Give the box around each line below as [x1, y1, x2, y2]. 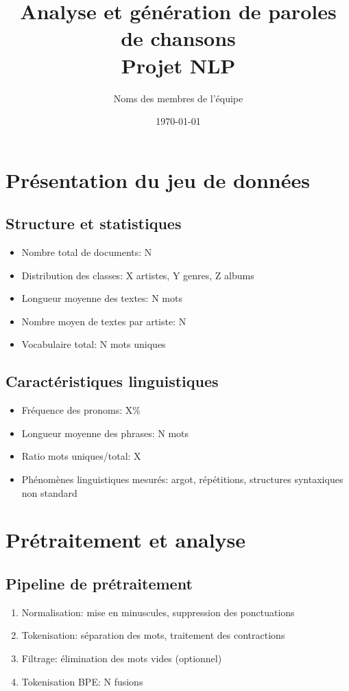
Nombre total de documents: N [21, 245, 152, 259]
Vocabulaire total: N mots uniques [21, 337, 166, 351]
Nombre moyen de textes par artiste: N [21, 314, 186, 328]
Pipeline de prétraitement [5, 572, 193, 594]
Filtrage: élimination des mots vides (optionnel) [21, 651, 222, 665]
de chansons [121, 24, 236, 52]
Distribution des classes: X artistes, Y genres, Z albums [21, 268, 254, 282]
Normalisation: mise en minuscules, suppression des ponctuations [21, 605, 295, 619]
